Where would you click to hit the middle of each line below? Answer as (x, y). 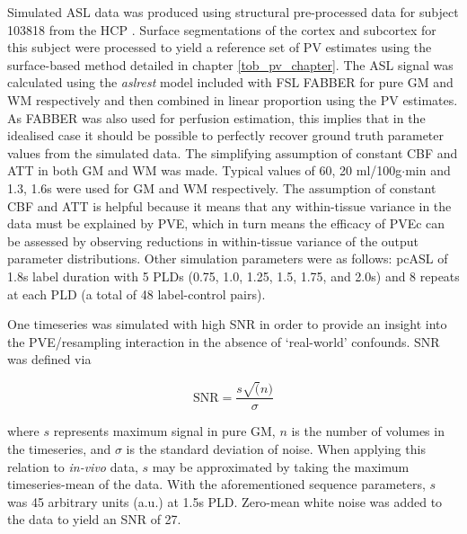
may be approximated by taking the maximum (281, 466)
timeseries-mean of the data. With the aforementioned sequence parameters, (216, 484)
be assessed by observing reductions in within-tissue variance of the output (213, 240)
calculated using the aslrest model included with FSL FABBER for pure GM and (230, 82)
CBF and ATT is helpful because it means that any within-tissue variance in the (229, 205)
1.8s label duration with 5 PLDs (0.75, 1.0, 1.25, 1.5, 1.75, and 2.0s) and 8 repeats (233, 276)
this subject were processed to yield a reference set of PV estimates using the (220, 47)
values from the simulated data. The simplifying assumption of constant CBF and (233, 152)
